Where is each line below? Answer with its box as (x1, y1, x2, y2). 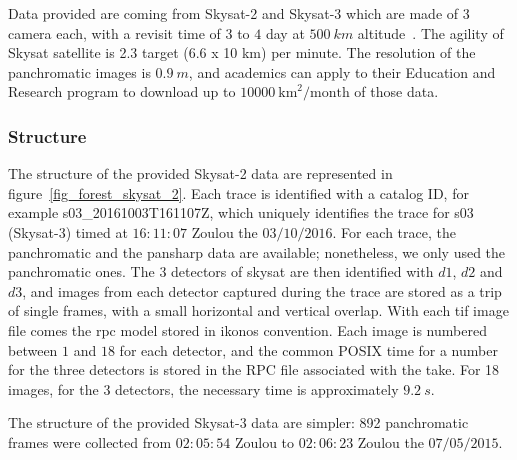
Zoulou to (234, 431, 295, 452)
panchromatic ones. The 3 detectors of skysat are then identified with (8, 261, 434, 282)
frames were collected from (8, 431, 172, 452)
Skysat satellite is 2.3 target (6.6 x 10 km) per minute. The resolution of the (8, 42, 476, 63)
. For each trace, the (332, 221, 456, 242)
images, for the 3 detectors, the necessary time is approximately (8, 378, 399, 399)
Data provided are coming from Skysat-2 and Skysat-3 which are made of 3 (8, 3, 470, 23)
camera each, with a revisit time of (8, 22, 221, 43)
